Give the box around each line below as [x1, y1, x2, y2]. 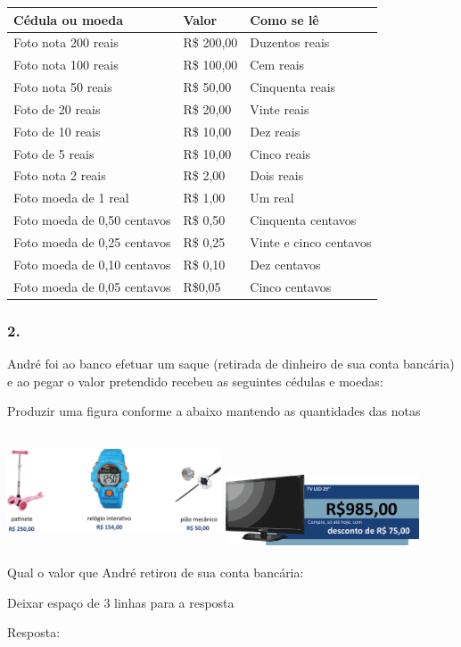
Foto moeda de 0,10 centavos [13, 254, 171, 273]
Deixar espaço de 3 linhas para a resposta [7, 593, 235, 611]
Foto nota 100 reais [13, 55, 119, 74]
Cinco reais [250, 144, 311, 162]
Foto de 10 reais [13, 121, 101, 140]
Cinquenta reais [250, 78, 336, 96]
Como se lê [250, 10, 319, 29]
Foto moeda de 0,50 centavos [13, 211, 171, 229]
